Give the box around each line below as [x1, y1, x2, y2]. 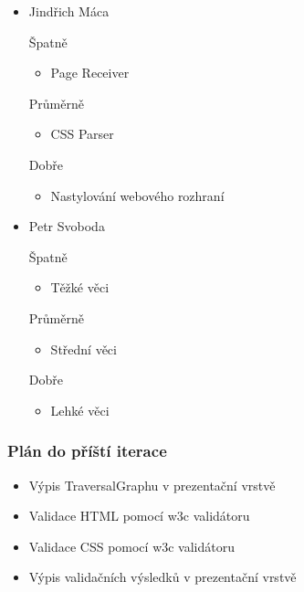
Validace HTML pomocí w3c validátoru [28, 506, 250, 525]
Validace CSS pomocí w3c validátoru [28, 536, 236, 555]
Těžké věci [50, 278, 110, 297]
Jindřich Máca [28, 2, 110, 20]
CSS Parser [50, 124, 114, 143]
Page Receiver [50, 63, 130, 82]
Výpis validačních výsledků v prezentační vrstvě [28, 567, 297, 587]
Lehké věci [50, 400, 110, 419]
